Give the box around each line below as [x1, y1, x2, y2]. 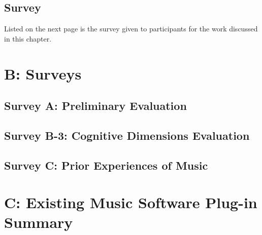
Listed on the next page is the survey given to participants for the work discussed [4, 23, 258, 34]
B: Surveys [4, 63, 82, 84]
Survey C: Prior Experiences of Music [4, 157, 208, 173]
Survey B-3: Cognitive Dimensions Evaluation [4, 127, 250, 143]
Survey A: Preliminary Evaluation [4, 98, 187, 113]
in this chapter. [4, 33, 52, 44]
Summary [4, 212, 73, 232]
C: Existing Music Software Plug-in [4, 192, 257, 213]
